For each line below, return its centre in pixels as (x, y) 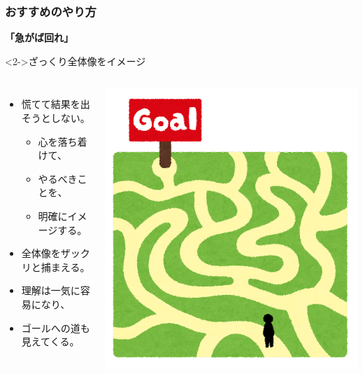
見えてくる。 (50, 341)
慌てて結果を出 (56, 104)
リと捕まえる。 (56, 266)
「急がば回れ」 (39, 37)
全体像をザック (56, 253)
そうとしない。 (56, 118)
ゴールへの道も (56, 327)
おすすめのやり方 (51, 11)
